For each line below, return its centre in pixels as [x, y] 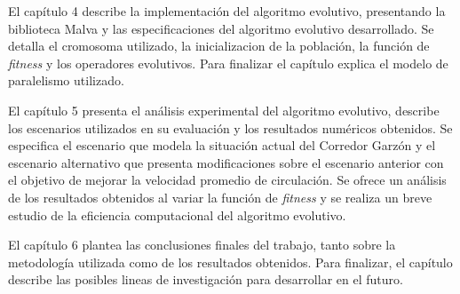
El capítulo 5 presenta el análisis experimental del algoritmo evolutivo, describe [224, 110]
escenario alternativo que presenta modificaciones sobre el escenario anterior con [226, 162]
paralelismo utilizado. [66, 80]
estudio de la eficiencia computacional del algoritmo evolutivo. [177, 215]
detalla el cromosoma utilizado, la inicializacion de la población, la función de [219, 46]
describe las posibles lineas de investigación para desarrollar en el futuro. [206, 279]
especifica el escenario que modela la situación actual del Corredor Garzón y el [222, 145]
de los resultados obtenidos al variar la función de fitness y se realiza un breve [220, 197]
